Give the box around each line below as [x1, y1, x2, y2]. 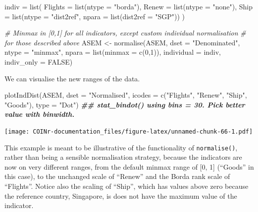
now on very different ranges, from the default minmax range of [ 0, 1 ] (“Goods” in [4, 161, 254, 172]
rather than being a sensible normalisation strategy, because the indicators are [4, 152, 242, 162]
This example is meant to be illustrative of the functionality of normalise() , [4, 142, 238, 152]
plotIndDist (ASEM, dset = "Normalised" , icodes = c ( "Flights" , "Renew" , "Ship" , [4, 90, 247, 100]
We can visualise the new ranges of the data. [4, 73, 140, 83]
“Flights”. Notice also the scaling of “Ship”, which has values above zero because [4, 181, 249, 191]
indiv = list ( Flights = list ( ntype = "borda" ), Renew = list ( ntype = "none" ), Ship [4, 1, 253, 11]
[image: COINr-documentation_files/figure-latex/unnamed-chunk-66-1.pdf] [4, 128, 253, 135]
